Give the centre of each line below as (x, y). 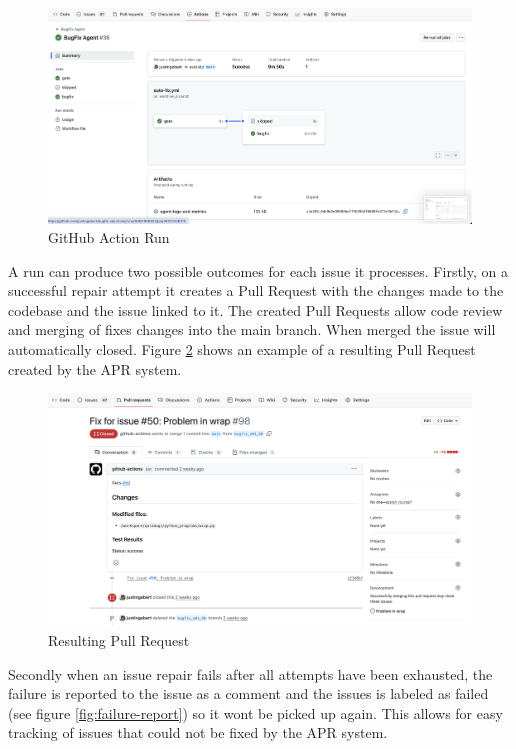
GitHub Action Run (109, 237)
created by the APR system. (95, 368)
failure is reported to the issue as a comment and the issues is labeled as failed (248, 693)
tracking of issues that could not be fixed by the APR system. (198, 732)
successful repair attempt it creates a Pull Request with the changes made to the (256, 290)
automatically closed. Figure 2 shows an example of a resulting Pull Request (242, 349)
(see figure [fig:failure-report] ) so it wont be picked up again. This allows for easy (255, 712)
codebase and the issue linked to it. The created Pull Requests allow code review (255, 309)
